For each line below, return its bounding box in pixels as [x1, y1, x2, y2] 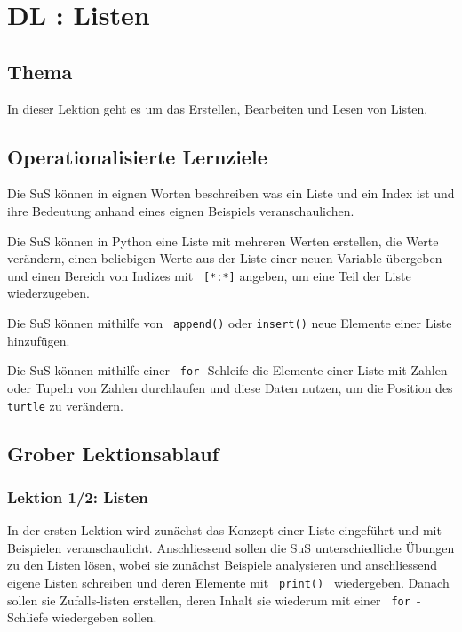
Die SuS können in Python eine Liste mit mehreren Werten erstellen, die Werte [7, 231, 439, 250]
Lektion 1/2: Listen [7, 485, 148, 508]
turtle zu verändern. [7, 396, 123, 414]
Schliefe [7, 608, 48, 627]
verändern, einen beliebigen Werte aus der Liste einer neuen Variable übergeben [7, 249, 442, 268]
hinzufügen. [7, 331, 70, 349]
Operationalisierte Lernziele [7, 142, 267, 170]
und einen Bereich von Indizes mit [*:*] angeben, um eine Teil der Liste [7, 266, 411, 284]
